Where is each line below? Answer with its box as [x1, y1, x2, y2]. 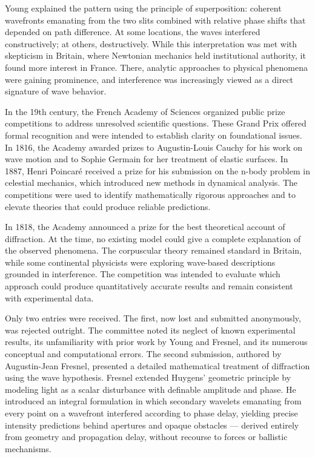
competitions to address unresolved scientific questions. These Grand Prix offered [5, 117, 307, 130]
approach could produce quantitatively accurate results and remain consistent [5, 280, 293, 292]
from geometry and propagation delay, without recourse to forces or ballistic [5, 430, 288, 443]
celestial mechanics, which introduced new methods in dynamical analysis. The [5, 176, 298, 189]
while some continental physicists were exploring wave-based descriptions [5, 255, 276, 268]
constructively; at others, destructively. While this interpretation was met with [5, 37, 297, 50]
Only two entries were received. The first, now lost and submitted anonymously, [5, 312, 301, 324]
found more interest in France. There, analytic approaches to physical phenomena [5, 61, 308, 73]
